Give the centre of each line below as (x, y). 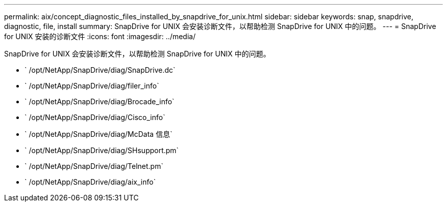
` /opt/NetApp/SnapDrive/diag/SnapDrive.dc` (100, 70)
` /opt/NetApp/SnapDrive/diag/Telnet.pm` (94, 166)
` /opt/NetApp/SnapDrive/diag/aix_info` (90, 182)
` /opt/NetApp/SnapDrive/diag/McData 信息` (98, 134)
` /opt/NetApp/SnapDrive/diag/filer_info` (92, 86)
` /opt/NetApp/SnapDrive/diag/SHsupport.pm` (102, 150)
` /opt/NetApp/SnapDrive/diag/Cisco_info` (95, 117)
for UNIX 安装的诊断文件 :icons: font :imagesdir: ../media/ (100, 36)
